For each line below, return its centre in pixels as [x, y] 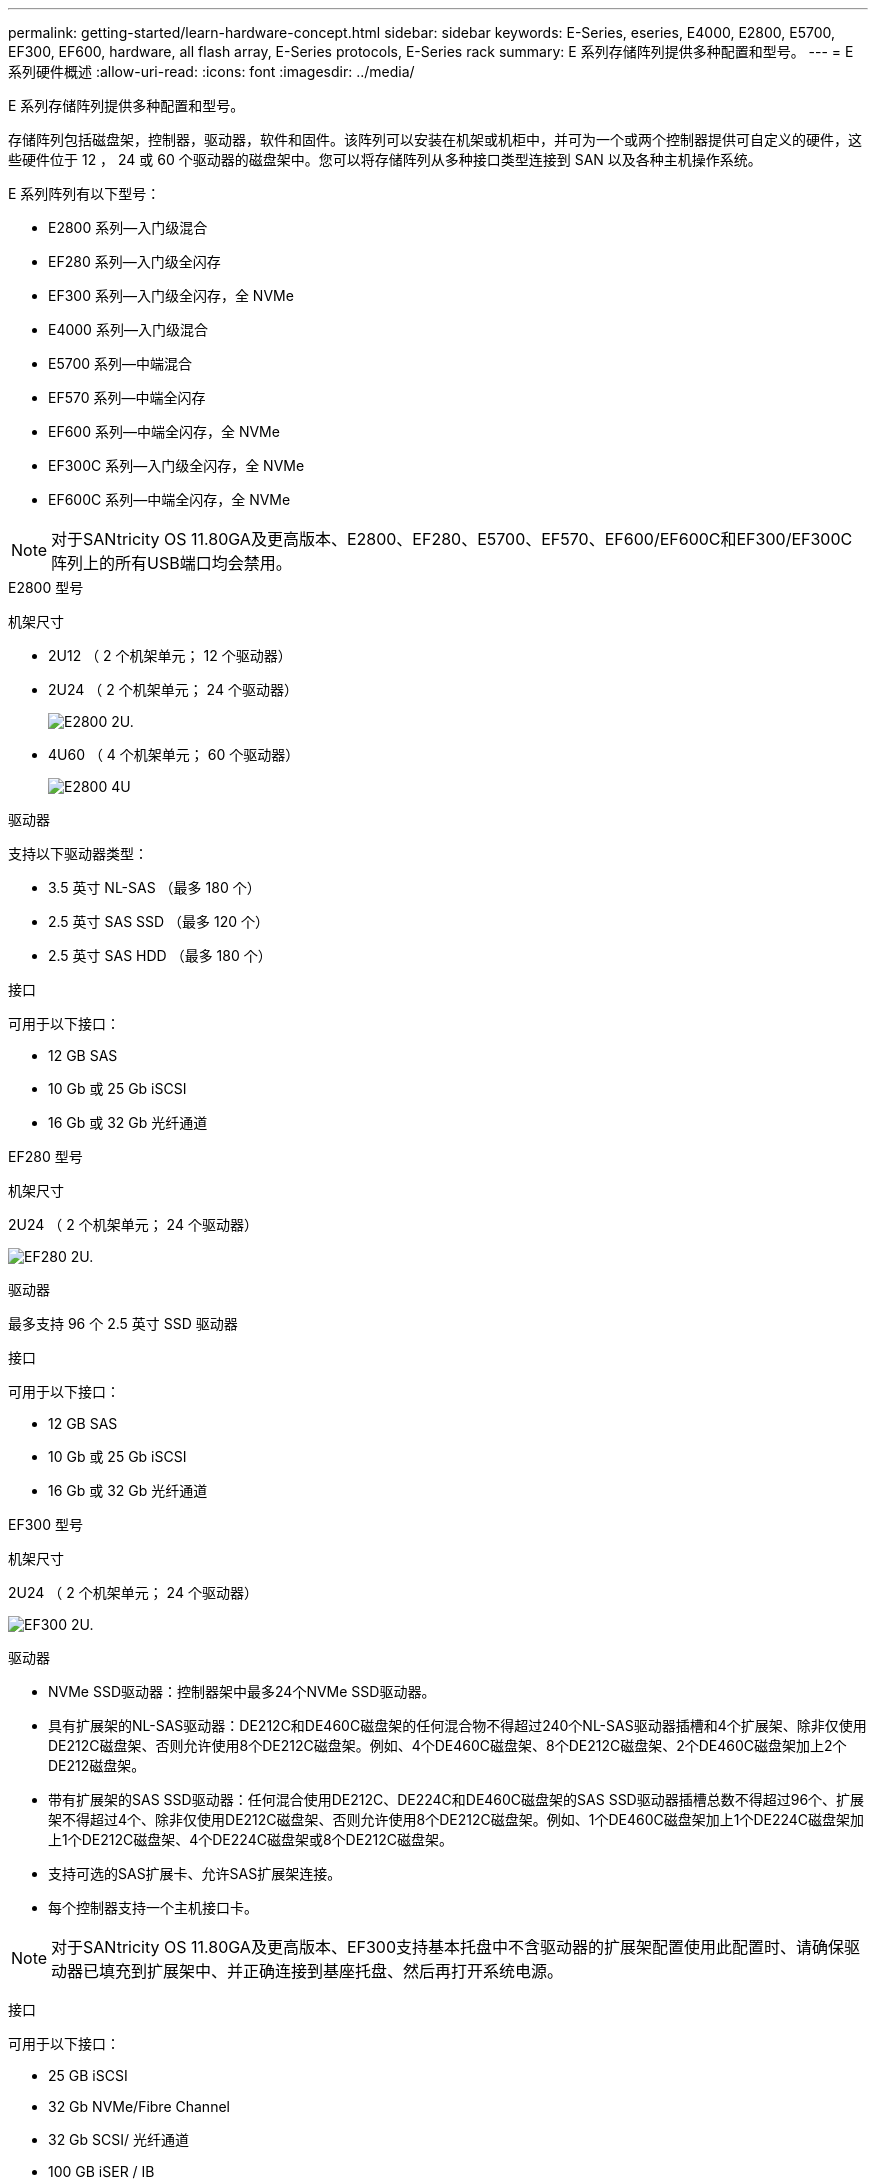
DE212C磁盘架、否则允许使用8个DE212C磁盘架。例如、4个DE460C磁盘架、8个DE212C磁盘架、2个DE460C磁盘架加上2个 [447, 1745]
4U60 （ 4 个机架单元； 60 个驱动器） [174, 754]
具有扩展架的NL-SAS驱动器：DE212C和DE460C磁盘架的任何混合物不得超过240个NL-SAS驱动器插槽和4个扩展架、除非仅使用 [457, 1725]
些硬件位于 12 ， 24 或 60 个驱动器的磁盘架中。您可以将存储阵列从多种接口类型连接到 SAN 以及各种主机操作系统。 [385, 159]
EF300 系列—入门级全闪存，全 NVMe [171, 295]
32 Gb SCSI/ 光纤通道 [119, 2139]
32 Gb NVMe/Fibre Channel [139, 2106]
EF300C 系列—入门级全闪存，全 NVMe [176, 465]
